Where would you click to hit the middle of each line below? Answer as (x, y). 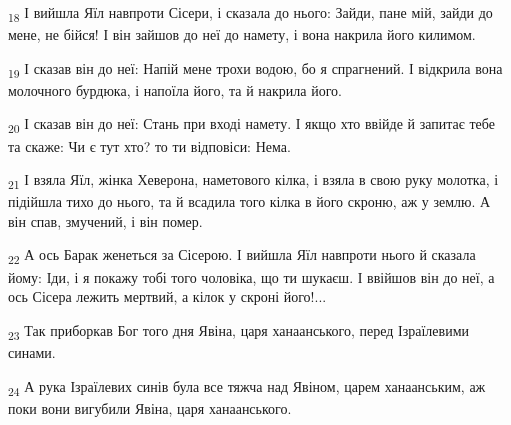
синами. (32, 351)
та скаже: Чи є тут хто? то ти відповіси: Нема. (149, 145)
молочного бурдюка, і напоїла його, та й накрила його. (175, 89)
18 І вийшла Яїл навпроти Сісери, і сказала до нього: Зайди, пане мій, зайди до (250, 13)
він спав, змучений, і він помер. (105, 220)
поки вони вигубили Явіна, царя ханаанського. (150, 407)
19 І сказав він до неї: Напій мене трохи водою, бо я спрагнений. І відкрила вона (255, 69)
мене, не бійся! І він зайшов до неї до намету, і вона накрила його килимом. (242, 34)
